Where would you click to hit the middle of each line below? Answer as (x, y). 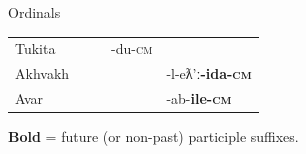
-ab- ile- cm (199, 98)
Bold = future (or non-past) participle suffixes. (153, 136)
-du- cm (132, 48)
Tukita (35, 48)
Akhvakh (42, 73)
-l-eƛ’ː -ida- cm (209, 73)
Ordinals (34, 12)
